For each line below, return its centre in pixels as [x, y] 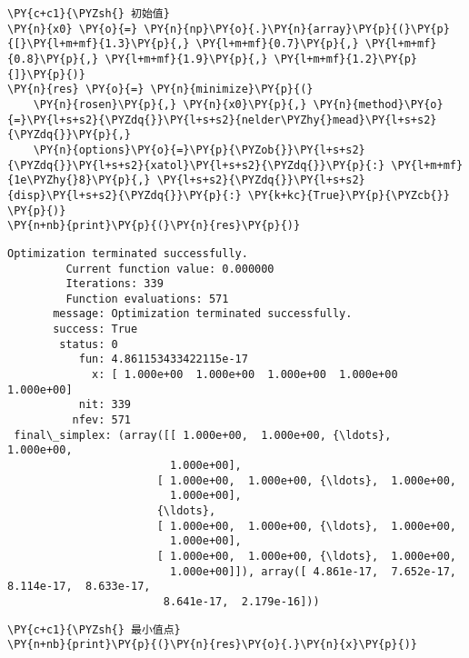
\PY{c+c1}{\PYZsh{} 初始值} [89, 14]
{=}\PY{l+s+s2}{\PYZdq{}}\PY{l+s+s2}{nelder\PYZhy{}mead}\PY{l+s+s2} [222, 120]
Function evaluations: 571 [147, 299]
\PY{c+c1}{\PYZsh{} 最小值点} [94, 629]
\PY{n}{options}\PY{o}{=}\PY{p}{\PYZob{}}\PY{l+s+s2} [199, 150]
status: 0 [89, 344]
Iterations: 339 [115, 284]
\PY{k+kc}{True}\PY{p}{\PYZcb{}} [349, 195]
